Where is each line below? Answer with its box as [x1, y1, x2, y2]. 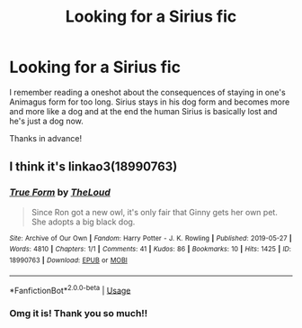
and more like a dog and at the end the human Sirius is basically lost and [9, 105, 278, 116]
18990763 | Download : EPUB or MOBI [9, 255, 128, 265]
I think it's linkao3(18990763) [9, 159, 178, 175]
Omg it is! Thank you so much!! [9, 307, 148, 320]
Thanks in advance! [9, 132, 83, 143]
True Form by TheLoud [9, 187, 111, 199]
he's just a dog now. [9, 115, 84, 126]
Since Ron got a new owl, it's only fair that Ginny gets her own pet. [31, 206, 279, 217]
